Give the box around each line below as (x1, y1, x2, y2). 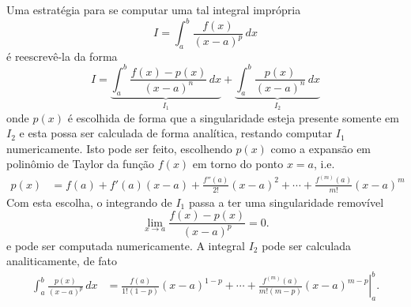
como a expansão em (270, 140, 371, 156)
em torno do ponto (192, 155, 284, 172)
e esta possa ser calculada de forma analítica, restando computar (19, 125, 333, 141)
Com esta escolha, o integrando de (6, 193, 172, 210)
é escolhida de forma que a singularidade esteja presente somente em (67, 109, 399, 125)
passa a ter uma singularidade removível (188, 193, 384, 210)
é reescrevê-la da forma (6, 47, 118, 64)
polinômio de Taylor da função (6, 155, 155, 172)
